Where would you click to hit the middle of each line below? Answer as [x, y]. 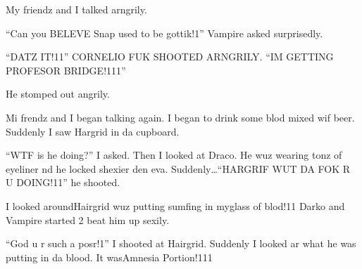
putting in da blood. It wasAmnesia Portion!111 [109, 257]
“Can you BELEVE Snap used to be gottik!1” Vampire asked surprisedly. [164, 33]
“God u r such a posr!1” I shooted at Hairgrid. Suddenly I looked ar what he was [181, 243]
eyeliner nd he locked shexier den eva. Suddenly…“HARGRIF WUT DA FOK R [178, 168]
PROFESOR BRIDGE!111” [66, 70]
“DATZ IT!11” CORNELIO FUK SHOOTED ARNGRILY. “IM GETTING [170, 57]
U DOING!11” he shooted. [63, 182]
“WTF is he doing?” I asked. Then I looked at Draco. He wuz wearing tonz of [174, 155]
